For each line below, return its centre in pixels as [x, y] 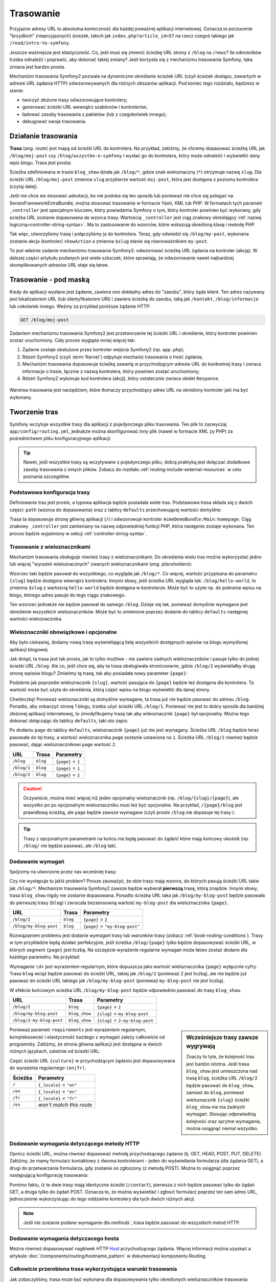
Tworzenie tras [34, 412]
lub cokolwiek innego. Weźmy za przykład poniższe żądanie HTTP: [80, 306]
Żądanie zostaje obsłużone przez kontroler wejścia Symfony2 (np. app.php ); [103, 350]
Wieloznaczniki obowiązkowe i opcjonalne [63, 632]
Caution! [33, 788]
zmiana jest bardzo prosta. [38, 67]
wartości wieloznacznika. [36, 619]
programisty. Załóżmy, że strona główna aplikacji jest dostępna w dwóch [86, 1044]
